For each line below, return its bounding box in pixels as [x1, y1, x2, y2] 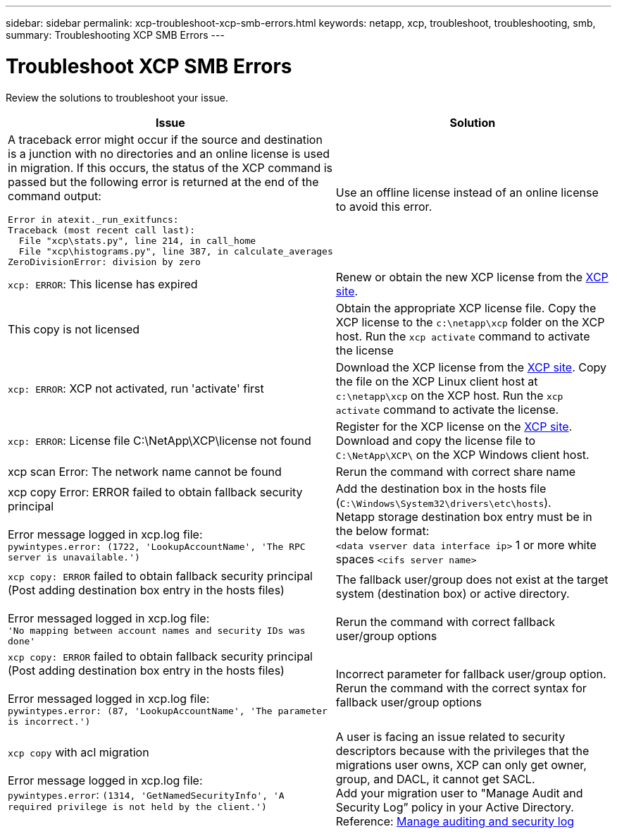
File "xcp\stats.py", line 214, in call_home [18, 235, 256, 246]
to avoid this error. [335, 200, 432, 214]
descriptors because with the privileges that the [335, 743, 590, 758]
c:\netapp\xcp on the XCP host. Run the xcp [335, 388, 563, 403]
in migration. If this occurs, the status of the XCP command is [8, 160, 332, 175]
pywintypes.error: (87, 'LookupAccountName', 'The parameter [8, 705, 328, 716]
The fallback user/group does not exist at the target [335, 572, 609, 587]
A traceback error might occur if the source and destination [8, 132, 323, 147]
